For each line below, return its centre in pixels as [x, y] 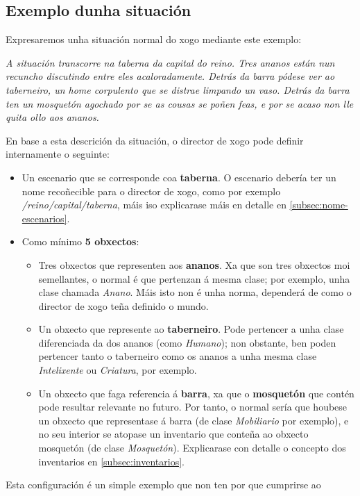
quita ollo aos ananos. [52, 117]
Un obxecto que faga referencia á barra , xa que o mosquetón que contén [196, 393]
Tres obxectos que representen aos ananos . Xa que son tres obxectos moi [194, 264]
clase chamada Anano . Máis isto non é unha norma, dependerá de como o [195, 292]
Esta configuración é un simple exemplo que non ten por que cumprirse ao [163, 485]
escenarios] [44, 218]
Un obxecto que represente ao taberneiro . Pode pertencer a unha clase [191, 329]
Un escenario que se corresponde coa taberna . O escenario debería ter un [179, 177]
